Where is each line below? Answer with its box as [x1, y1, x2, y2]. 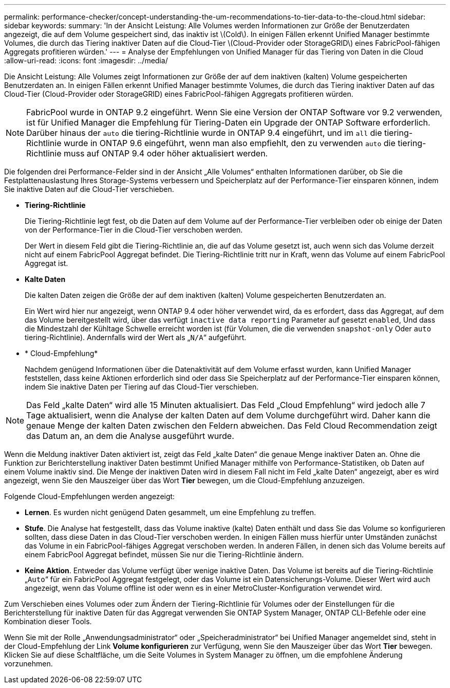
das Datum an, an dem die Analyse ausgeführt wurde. [26, 431, 234, 441]
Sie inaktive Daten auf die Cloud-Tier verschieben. [4, 185, 174, 193]
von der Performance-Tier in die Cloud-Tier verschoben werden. [25, 225, 243, 234]
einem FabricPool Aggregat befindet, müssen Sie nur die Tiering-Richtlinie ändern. [25, 550, 304, 559]
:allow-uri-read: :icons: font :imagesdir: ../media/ [4, 56, 168, 65]
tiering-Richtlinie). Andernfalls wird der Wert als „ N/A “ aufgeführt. [25, 333, 247, 342]
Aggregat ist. [25, 259, 68, 268]
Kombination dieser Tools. [4, 617, 92, 626]
